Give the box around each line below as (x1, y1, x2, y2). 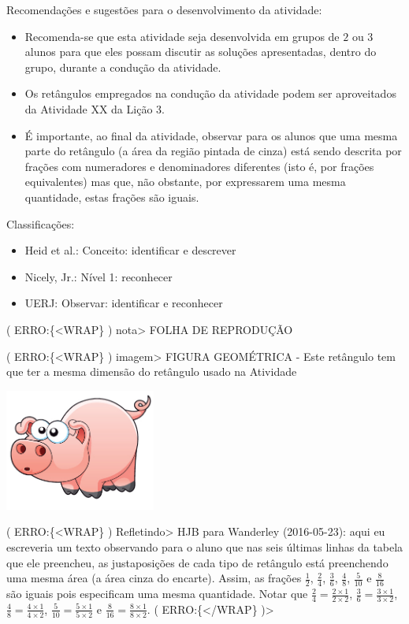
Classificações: (6, 215, 75, 232)
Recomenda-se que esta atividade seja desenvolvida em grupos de (24, 28, 340, 44)
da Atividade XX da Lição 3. (24, 100, 165, 117)
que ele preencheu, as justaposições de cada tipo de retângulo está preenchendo (6, 554, 389, 570)
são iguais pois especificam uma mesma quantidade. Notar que (6, 585, 308, 602)
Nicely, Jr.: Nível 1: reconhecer (24, 268, 173, 284)
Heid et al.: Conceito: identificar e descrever (24, 242, 236, 258)
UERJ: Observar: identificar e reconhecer (24, 295, 223, 311)
